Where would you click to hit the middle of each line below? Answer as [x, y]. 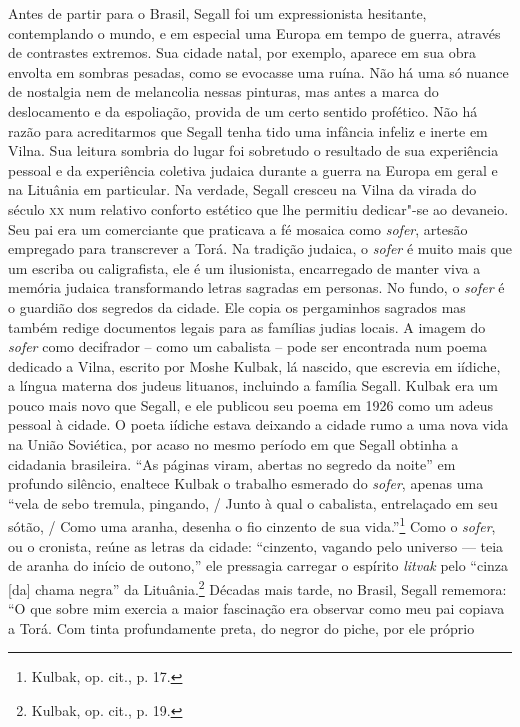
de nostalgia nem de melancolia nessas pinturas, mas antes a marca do [223, 91]
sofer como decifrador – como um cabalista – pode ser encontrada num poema [247, 346]
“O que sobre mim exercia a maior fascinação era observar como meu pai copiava [256, 608]
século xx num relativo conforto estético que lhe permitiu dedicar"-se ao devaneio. [258, 208]
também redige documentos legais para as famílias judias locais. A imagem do [247, 326]
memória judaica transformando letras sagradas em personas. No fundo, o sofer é [256, 287]
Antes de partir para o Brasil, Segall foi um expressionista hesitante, [217, 13]
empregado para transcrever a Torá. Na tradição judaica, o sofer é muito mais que [260, 248]
